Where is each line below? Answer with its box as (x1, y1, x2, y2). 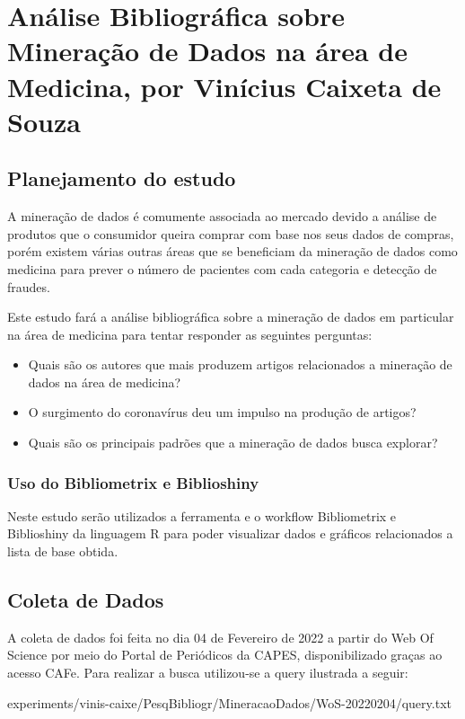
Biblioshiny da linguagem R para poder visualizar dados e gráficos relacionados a (7, 524, 453, 543)
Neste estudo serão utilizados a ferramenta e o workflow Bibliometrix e (7, 506, 397, 525)
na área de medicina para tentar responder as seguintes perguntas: (7, 324, 373, 343)
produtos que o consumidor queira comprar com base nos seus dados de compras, (7, 224, 454, 243)
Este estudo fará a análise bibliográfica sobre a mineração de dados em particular (7, 307, 454, 326)
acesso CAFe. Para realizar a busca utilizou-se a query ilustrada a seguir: (7, 663, 408, 682)
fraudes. (7, 277, 50, 296)
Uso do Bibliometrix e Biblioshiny (7, 471, 259, 493)
